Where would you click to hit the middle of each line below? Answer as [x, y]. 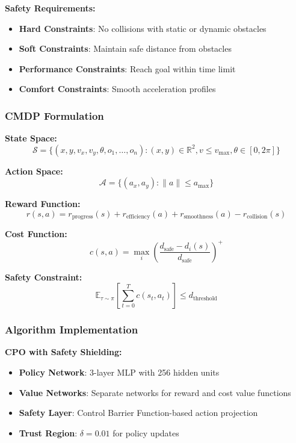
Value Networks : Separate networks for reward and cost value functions [155, 392]
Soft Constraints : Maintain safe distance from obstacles [125, 48]
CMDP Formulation [54, 115]
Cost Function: [36, 234]
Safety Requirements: [50, 8]
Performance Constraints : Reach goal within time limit [127, 68]
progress [82, 217]
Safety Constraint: [44, 277]
